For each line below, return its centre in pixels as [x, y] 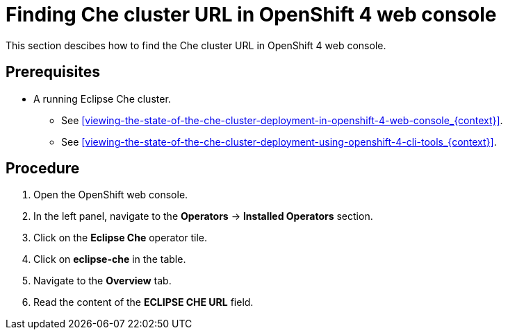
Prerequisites [53, 72]
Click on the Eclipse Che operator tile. [121, 238]
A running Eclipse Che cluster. [102, 98]
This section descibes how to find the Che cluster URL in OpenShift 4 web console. [196, 45]
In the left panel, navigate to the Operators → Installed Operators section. [203, 216]
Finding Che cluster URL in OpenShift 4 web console [251, 15]
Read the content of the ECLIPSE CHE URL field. [144, 302]
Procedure [43, 169]
